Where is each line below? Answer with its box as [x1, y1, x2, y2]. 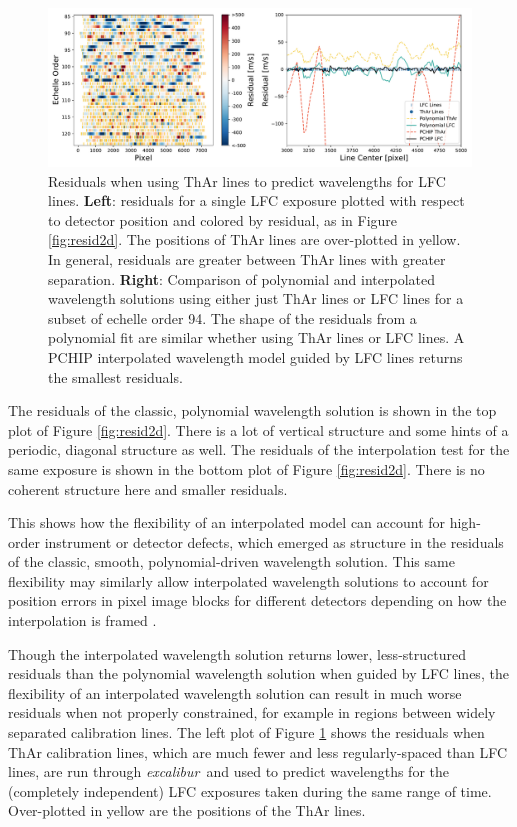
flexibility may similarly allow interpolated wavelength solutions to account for [8, 570, 489, 591]
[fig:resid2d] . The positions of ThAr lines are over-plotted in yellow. [48, 229, 461, 250]
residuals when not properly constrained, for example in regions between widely [8, 702, 496, 723]
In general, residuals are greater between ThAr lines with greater [48, 248, 446, 269]
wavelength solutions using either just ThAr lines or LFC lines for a [48, 288, 464, 309]
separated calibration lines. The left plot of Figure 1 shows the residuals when [8, 722, 485, 743]
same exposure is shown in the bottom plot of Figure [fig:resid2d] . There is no [8, 458, 485, 479]
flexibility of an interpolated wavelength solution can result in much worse [8, 682, 462, 703]
